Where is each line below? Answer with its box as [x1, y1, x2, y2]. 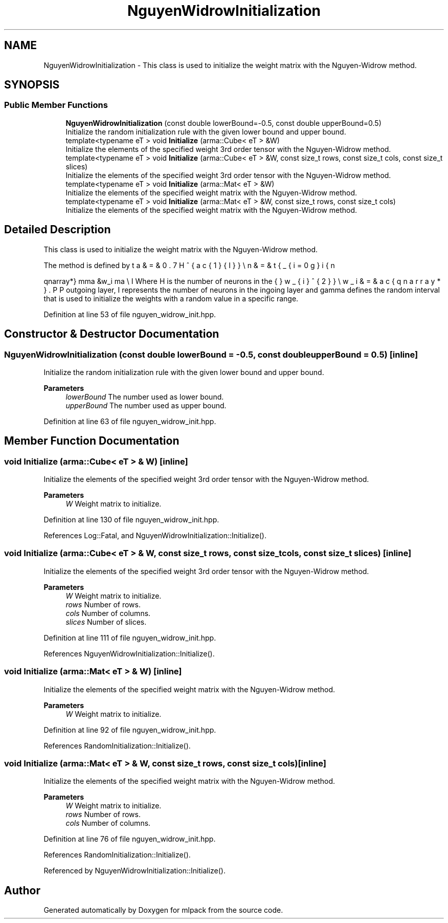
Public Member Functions [4, 100, 108, 111]
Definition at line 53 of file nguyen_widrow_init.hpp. [43, 310, 216, 319]
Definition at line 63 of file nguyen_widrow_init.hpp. [43, 416, 216, 426]
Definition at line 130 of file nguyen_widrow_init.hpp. [43, 515, 219, 524]
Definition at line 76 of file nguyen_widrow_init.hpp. [43, 834, 216, 844]
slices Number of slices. [65, 617, 147, 626]
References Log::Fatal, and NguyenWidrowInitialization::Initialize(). [43, 531, 266, 540]
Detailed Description [4, 223, 111, 236]
